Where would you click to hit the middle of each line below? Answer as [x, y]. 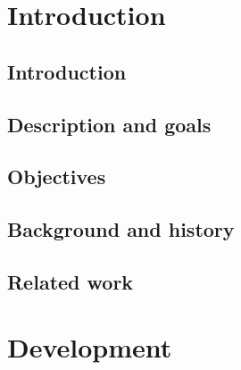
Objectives [57, 177]
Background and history [121, 229]
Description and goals [109, 124]
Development [90, 347]
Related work [71, 281]
